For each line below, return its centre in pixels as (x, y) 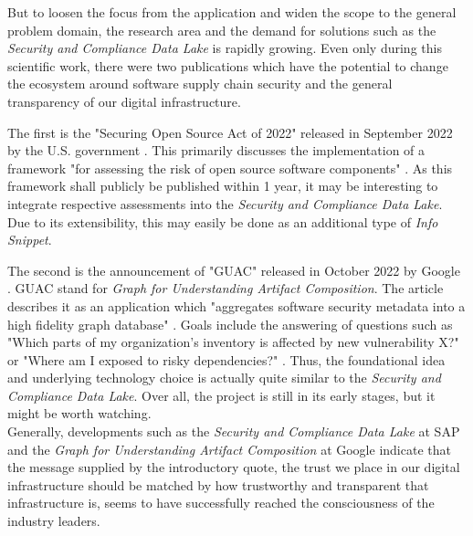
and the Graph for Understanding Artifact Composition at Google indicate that (229, 449)
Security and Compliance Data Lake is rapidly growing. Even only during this (225, 48)
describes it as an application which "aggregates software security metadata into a (236, 305)
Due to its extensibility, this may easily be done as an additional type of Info (223, 221)
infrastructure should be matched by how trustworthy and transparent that (218, 484)
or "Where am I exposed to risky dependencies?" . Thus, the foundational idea (226, 359)
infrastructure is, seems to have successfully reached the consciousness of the (221, 503)
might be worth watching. (79, 413)
